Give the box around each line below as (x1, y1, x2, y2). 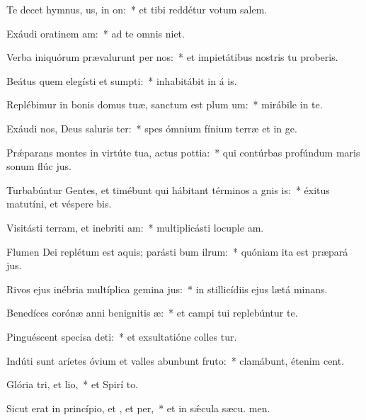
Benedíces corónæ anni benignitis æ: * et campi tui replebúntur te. (6, 305, 298, 320)
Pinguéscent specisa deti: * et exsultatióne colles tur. (6, 329, 237, 344)
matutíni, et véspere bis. (6, 196, 112, 211)
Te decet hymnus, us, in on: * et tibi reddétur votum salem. (6, 2, 268, 16)
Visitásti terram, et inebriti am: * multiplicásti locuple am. (6, 220, 264, 234)
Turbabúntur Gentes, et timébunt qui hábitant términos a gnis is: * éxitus (6, 182, 330, 197)
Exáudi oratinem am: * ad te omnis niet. (6, 25, 185, 40)
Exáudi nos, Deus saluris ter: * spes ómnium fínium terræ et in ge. (6, 120, 297, 135)
